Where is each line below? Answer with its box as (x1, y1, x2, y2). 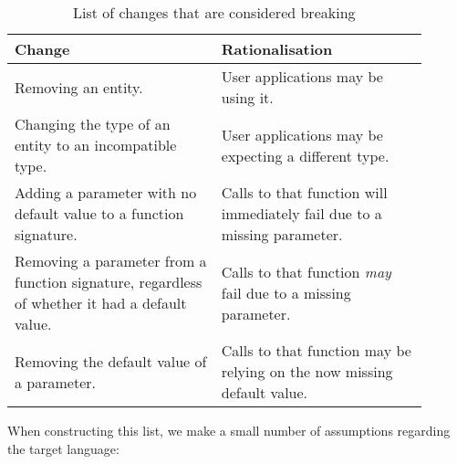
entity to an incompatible (15, 134, 177, 155)
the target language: (7, 438, 119, 458)
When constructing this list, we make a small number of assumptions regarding (7, 421, 451, 439)
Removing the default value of (15, 350, 207, 372)
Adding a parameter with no (15, 182, 197, 203)
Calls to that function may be (221, 340, 411, 361)
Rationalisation (221, 38, 333, 59)
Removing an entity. (15, 76, 143, 98)
